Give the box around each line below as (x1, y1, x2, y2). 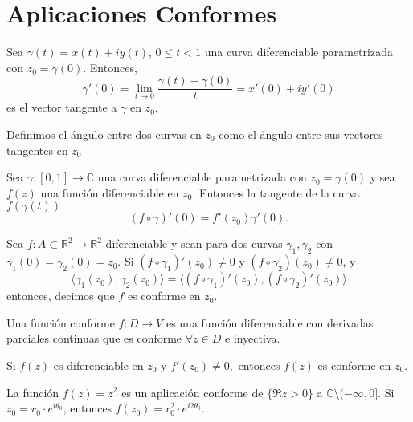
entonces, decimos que (6, 287, 115, 304)
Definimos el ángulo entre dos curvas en (6, 125, 202, 142)
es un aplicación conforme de (121, 383, 264, 400)
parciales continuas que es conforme (6, 330, 182, 347)
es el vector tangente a (6, 99, 117, 116)
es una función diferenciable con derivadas (166, 314, 374, 331)
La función (6, 383, 59, 400)
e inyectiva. (224, 330, 280, 347)
